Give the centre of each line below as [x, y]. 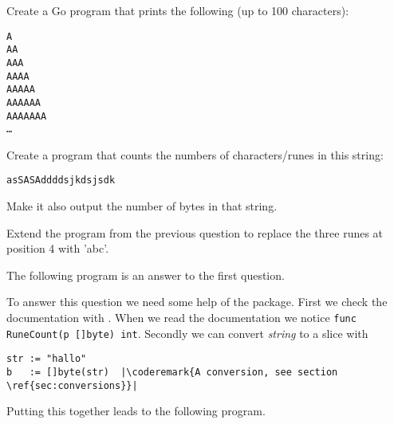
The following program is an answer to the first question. [146, 275]
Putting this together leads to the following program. [136, 411]
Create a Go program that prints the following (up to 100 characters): [178, 10]
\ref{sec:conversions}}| [72, 385]
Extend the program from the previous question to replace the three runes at [195, 232]
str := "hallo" [47, 359]
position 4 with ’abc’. [58, 248]
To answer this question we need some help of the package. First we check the [197, 302]
